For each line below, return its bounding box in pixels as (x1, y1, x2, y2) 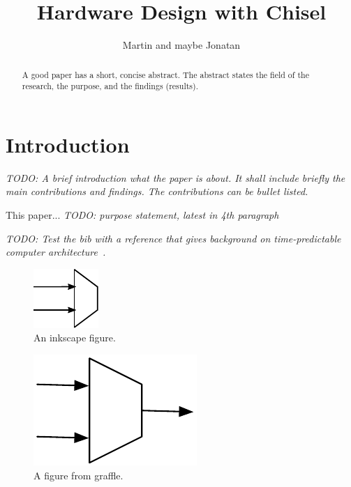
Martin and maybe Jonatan (122, 38, 241, 52)
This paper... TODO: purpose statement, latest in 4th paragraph (6, 207, 279, 222)
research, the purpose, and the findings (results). (22, 80, 198, 92)
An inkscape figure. (33, 330, 116, 345)
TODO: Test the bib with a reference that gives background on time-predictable (6, 231, 341, 245)
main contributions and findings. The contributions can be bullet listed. (6, 184, 308, 199)
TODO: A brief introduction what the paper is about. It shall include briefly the (6, 170, 345, 185)
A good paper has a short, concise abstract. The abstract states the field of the (22, 68, 309, 80)
